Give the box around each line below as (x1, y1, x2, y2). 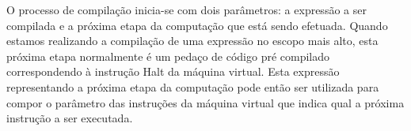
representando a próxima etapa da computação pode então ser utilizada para (6, 78, 379, 95)
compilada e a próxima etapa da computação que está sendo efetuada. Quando (6, 17, 388, 33)
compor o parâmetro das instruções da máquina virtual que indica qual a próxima (6, 94, 405, 110)
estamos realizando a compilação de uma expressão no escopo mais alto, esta (6, 32, 379, 49)
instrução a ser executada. (6, 110, 133, 126)
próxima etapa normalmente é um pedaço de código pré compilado (6, 47, 330, 64)
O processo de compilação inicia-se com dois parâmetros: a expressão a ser (6, 2, 367, 17)
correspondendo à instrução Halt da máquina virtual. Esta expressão (6, 63, 340, 80)
